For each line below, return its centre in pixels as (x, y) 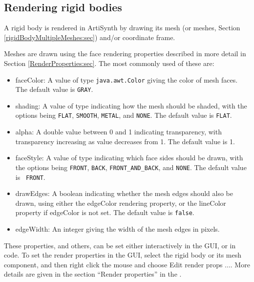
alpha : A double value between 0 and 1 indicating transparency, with (118, 132)
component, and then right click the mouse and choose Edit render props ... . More (127, 264)
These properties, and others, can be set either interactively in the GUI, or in (120, 245)
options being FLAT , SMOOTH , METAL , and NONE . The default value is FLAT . (124, 115)
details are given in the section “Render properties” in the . (93, 274)
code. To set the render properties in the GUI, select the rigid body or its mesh (123, 255)
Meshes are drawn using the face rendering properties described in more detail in (125, 54)
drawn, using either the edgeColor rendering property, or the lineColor (121, 203)
